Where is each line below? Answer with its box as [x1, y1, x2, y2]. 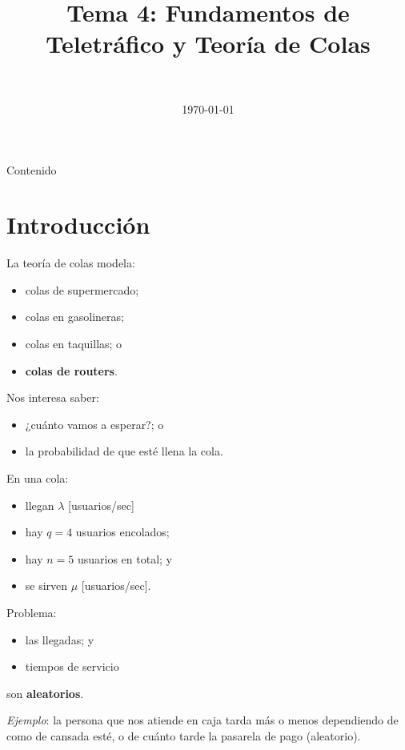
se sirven [25, 577, 68, 594]
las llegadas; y [25, 631, 94, 648]
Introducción [6, 208, 150, 241]
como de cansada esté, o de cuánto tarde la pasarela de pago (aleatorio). [6, 727, 361, 744]
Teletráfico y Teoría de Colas [46, 27, 371, 60]
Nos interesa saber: [6, 389, 99, 406]
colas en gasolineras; [25, 308, 124, 325]
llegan [25, 496, 54, 513]
